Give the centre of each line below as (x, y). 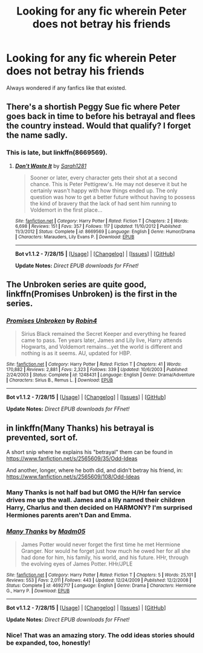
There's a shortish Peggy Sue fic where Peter (93, 107)
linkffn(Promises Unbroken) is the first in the (92, 294)
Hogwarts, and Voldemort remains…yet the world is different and (102, 347)
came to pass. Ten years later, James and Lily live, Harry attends (101, 340)
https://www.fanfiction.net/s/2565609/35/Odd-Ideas (72, 458)
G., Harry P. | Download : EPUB (38, 591)
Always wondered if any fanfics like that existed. (66, 88)
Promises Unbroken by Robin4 (52, 321)
